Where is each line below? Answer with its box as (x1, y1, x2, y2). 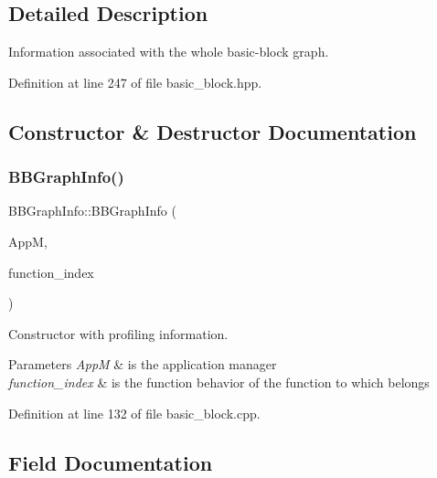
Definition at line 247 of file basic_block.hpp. (8, 72, 262, 91)
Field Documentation (8, 448, 213, 476)
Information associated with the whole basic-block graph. (8, 42, 329, 61)
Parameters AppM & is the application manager (8, 355, 277, 374)
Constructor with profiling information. (8, 324, 229, 343)
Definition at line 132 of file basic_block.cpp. (8, 403, 261, 422)
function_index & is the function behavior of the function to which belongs (8, 372, 430, 391)
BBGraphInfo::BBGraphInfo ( (8, 201, 176, 220)
